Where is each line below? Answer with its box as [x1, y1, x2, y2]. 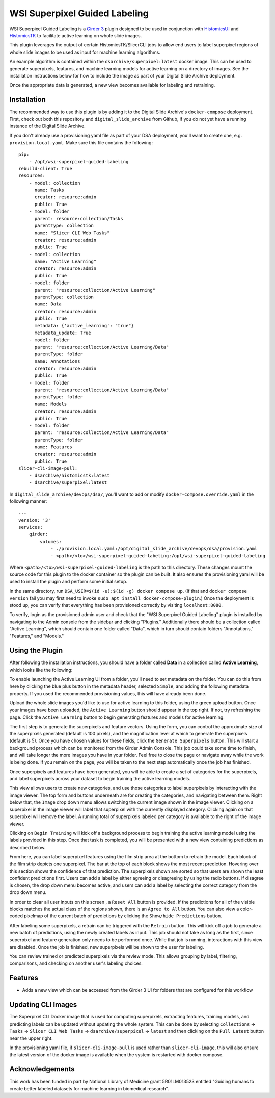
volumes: [40, 539, 62, 544]
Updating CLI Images [9, 1000, 77, 1009]
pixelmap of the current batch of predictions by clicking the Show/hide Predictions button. [23, 913, 223, 919]
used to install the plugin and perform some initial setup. [9, 578, 127, 584]
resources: [18, 173, 46, 178]
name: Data [34, 301, 62, 307]
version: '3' [18, 517, 51, 523]
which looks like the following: [9, 667, 73, 673]
